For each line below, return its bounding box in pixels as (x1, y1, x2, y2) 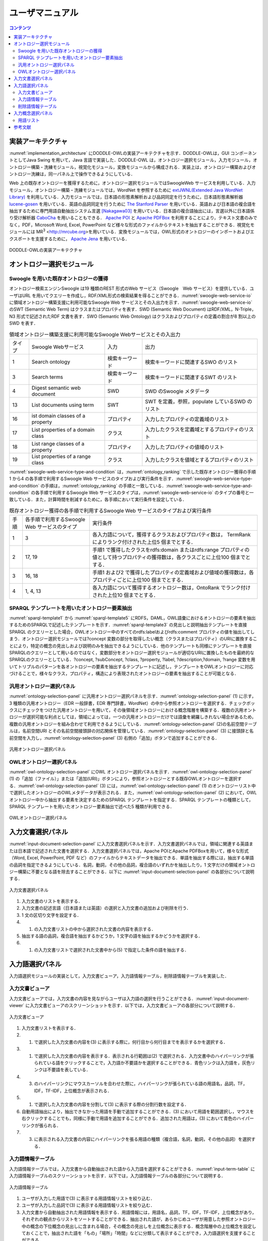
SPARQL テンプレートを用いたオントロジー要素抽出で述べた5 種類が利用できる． (9, 804, 175, 810)
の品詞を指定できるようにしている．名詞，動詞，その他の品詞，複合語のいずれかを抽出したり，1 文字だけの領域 (9, 862, 238, 868)
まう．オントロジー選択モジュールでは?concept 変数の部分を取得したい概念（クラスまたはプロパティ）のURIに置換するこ (9, 636, 258, 642)
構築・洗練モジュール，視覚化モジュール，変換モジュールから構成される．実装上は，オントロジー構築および (30, 164, 252, 170)
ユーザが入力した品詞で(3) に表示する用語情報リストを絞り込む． (21, 1202, 155, 1208)
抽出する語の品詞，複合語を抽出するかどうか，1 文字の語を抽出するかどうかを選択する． (21, 933, 203, 939)
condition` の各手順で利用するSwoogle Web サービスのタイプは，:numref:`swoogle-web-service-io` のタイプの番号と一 (9, 489, 254, 496)
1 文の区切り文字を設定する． (21, 912, 81, 918)
